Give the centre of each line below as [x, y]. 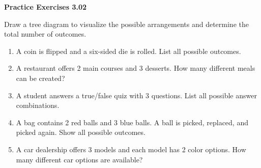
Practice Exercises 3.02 [46, 7]
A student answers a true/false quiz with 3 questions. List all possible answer [136, 95]
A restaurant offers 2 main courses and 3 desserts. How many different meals [136, 68]
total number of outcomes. [45, 34]
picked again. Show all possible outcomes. [81, 132]
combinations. [38, 105]
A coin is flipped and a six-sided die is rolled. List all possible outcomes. [128, 51]
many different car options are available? [79, 159]
